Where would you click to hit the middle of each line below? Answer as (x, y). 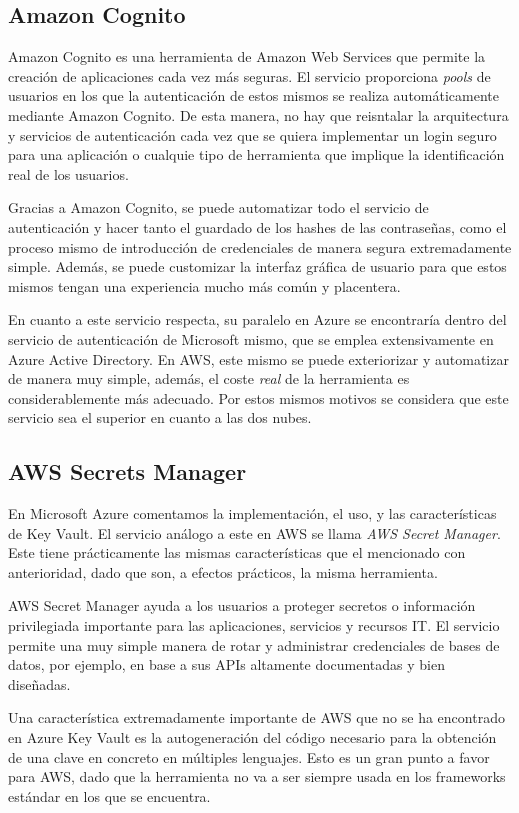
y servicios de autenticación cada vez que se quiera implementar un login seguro (252, 134)
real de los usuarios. (68, 173)
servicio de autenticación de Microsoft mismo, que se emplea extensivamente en (251, 338)
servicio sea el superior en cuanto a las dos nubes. (160, 417)
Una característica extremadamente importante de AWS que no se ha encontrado (256, 717)
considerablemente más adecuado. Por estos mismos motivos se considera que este (258, 397)
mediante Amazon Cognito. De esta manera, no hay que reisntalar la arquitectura (258, 114)
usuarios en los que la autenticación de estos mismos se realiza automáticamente (253, 95)
